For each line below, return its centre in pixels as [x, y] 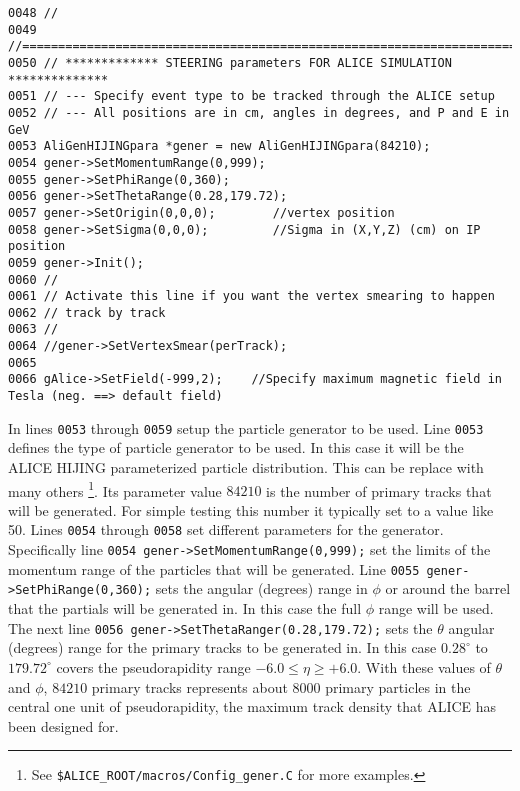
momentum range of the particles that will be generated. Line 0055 [214, 568]
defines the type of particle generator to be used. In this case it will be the [236, 447]
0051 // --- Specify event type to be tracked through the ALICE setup [251, 96]
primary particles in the [398, 686]
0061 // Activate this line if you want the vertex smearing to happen [251, 296]
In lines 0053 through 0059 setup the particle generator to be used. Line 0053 [246, 427]
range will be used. [436, 608]
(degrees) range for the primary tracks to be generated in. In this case [222, 647]
